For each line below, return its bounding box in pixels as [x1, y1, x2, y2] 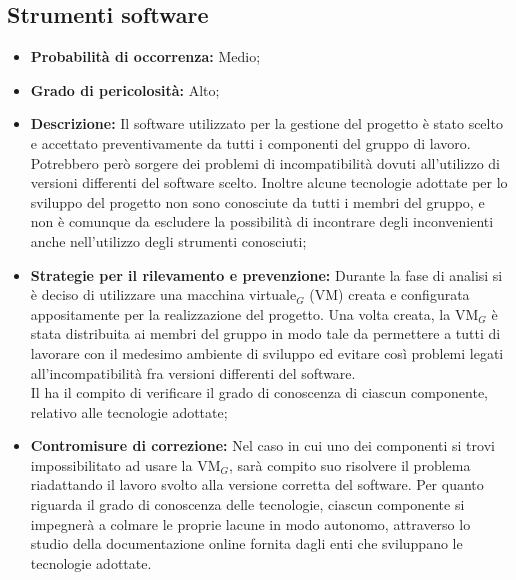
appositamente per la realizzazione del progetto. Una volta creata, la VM [30, 303, 479, 324]
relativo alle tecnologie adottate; [30, 401, 228, 422]
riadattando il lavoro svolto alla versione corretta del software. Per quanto [30, 474, 484, 495]
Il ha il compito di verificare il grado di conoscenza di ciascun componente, [30, 382, 488, 403]
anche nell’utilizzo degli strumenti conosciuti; [30, 230, 307, 251]
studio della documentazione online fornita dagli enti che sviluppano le [30, 533, 463, 554]
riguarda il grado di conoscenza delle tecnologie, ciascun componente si [30, 494, 465, 515]
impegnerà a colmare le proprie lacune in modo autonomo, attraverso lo [30, 513, 471, 534]
